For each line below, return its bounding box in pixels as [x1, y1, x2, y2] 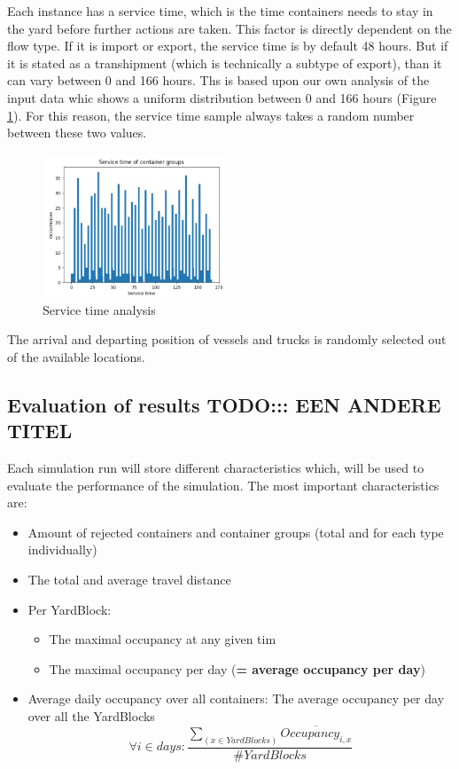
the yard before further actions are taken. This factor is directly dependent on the [7, 19, 452, 37]
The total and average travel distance [27, 569, 231, 588]
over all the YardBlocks [27, 706, 155, 725]
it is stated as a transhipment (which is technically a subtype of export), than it [7, 53, 442, 72]
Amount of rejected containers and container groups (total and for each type [27, 522, 444, 541]
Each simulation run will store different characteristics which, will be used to [7, 458, 424, 476]
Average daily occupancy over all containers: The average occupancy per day [27, 689, 445, 708]
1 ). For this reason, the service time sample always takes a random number [7, 106, 415, 124]
